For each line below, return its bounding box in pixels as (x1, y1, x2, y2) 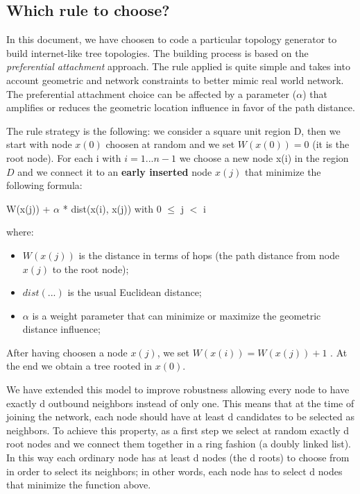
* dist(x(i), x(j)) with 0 (62, 201, 162, 215)
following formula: (6, 178, 83, 192)
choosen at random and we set (105, 137, 235, 151)
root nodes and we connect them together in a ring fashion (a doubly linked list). (6, 436, 351, 451)
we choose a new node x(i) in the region (179, 150, 349, 165)
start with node (6, 137, 72, 151)
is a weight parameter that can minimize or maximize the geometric (32, 308, 321, 322)
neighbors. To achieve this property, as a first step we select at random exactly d (6, 422, 350, 437)
